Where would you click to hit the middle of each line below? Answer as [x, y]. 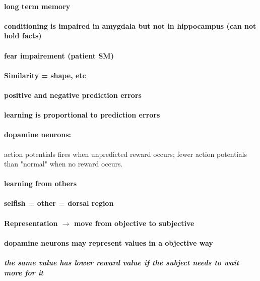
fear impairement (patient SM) [59, 55]
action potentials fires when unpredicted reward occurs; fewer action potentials [125, 154]
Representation [31, 223]
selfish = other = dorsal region [59, 203]
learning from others [41, 183]
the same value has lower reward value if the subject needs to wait [122, 263]
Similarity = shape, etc [45, 75]
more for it [24, 272]
